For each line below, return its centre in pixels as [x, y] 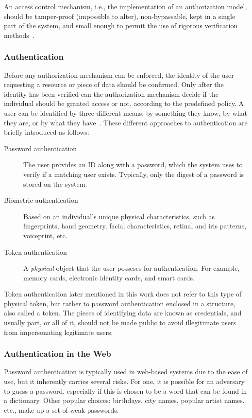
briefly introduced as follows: [47, 132]
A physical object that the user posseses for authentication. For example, [132, 268]
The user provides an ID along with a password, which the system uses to [133, 165]
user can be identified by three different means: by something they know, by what [126, 113]
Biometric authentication [41, 200]
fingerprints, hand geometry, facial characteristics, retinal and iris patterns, [135, 226]
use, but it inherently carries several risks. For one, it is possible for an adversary [124, 381]
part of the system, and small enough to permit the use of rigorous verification [121, 26]
